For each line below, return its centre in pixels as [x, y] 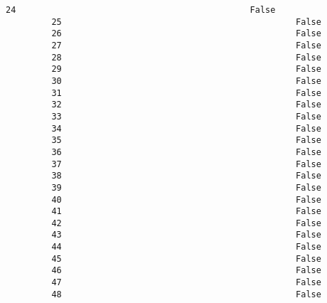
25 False [186, 22]
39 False [186, 187]
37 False [186, 164]
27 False [186, 45]
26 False [186, 34]
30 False [186, 81]
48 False [186, 294]
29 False [186, 69]
